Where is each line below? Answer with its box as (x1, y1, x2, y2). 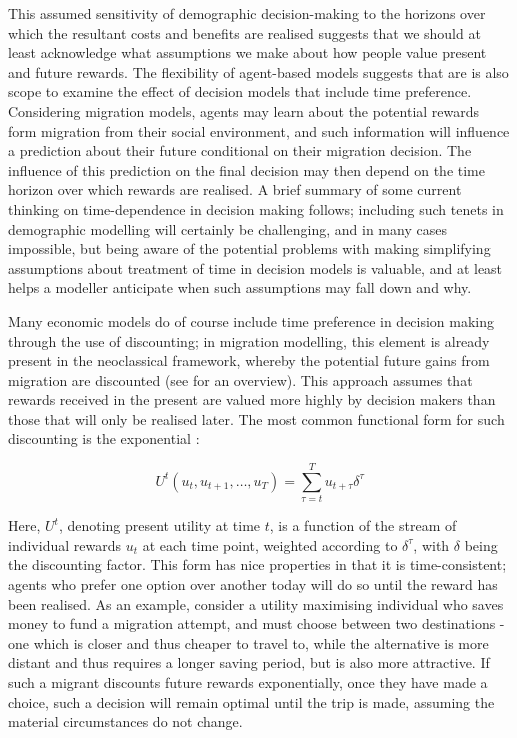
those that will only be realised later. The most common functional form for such (8, 408, 505, 429)
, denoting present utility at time (58, 515, 261, 536)
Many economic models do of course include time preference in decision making (8, 310, 495, 331)
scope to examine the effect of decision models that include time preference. (8, 81, 472, 102)
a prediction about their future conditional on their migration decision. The (8, 140, 472, 161)
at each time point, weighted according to (142, 534, 398, 555)
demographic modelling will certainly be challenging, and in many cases (8, 218, 447, 239)
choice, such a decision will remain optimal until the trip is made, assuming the (8, 691, 495, 712)
